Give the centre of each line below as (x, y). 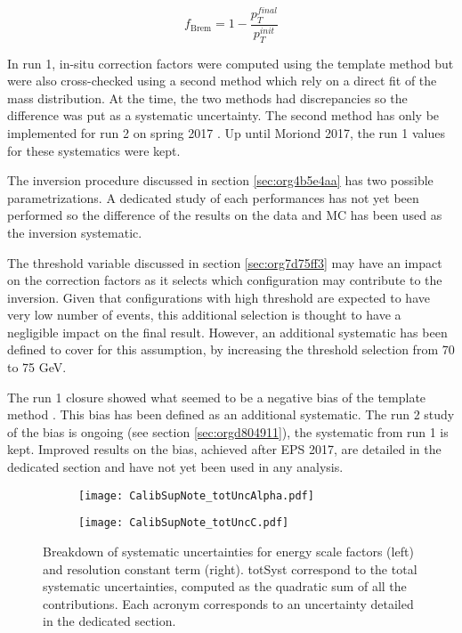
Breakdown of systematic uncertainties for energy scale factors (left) (228, 551)
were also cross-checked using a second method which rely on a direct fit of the (222, 81)
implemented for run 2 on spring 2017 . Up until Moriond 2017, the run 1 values (226, 132)
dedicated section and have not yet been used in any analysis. (175, 467)
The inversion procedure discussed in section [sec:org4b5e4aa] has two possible (220, 180)
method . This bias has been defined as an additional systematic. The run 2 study (231, 414)
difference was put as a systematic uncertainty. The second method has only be (223, 115)
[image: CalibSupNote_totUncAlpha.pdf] (196, 495)
